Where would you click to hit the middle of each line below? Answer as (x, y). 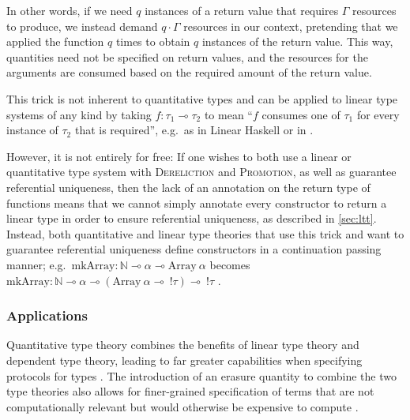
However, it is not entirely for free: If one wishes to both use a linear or (179, 156)
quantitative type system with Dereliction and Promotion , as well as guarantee (201, 172)
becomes (230, 264)
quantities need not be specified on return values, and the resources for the (187, 56)
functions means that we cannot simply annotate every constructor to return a (197, 202)
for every (378, 114)
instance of (32, 130)
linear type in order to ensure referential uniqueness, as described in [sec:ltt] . (192, 218)
